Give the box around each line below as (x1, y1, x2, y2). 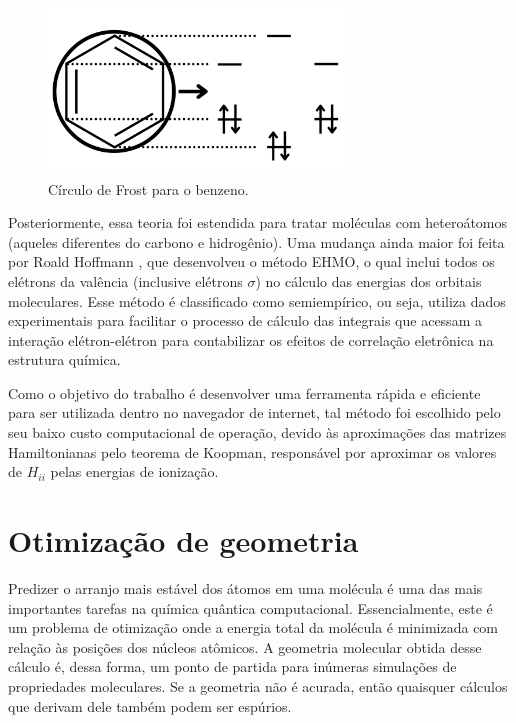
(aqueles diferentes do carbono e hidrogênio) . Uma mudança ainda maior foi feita (8, 231, 505, 252)
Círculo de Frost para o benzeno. (48, 178, 249, 199)
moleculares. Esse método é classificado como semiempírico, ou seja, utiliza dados (8, 290, 506, 311)
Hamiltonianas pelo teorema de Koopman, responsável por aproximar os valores (8, 441, 497, 462)
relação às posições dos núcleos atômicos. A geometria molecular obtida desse (8, 636, 482, 657)
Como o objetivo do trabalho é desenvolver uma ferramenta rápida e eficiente (8, 382, 481, 403)
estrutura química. (8, 349, 121, 370)
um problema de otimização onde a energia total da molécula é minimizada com (8, 617, 499, 638)
